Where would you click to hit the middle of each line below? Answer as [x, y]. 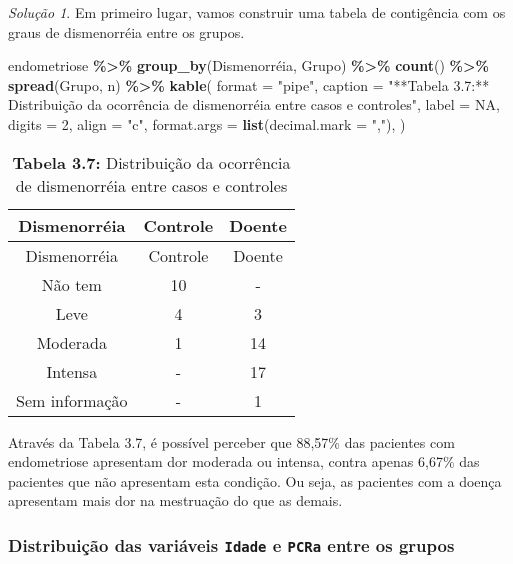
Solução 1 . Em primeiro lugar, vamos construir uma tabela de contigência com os [257, 12]
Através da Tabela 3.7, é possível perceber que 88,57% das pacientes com [231, 441]
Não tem [71, 284]
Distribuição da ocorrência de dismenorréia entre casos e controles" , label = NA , [254, 104]
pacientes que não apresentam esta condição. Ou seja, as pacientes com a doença [255, 480]
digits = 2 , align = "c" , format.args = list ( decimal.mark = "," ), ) [207, 123]
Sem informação [72, 400]
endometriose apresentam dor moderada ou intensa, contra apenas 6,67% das [244, 461]
